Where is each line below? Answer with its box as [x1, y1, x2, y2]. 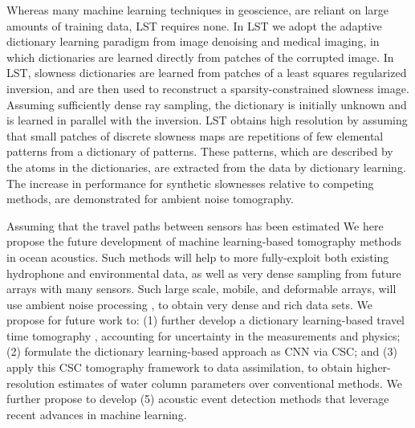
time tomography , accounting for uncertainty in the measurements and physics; [6, 327, 401, 344]
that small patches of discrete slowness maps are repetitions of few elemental [6, 127, 384, 144]
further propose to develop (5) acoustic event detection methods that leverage [6, 390, 389, 407]
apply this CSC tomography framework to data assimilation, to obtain [6, 359, 353, 376]
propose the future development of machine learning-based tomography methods [6, 233, 401, 250]
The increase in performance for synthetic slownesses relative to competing [6, 174, 374, 191]
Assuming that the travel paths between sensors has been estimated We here [6, 217, 384, 234]
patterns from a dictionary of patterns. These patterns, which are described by [6, 143, 393, 160]
